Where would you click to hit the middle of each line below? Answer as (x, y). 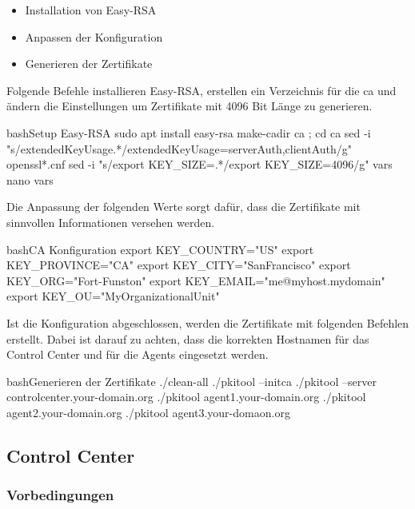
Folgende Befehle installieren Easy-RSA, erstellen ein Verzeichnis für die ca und (202, 90)
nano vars (30, 179)
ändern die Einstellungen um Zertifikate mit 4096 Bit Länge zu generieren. (190, 106)
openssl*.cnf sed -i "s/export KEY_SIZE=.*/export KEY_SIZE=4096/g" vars (200, 164)
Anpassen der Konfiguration (94, 36)
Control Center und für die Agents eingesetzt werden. (138, 354)
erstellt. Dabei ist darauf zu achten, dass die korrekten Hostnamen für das (188, 338)
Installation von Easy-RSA (91, 10)
